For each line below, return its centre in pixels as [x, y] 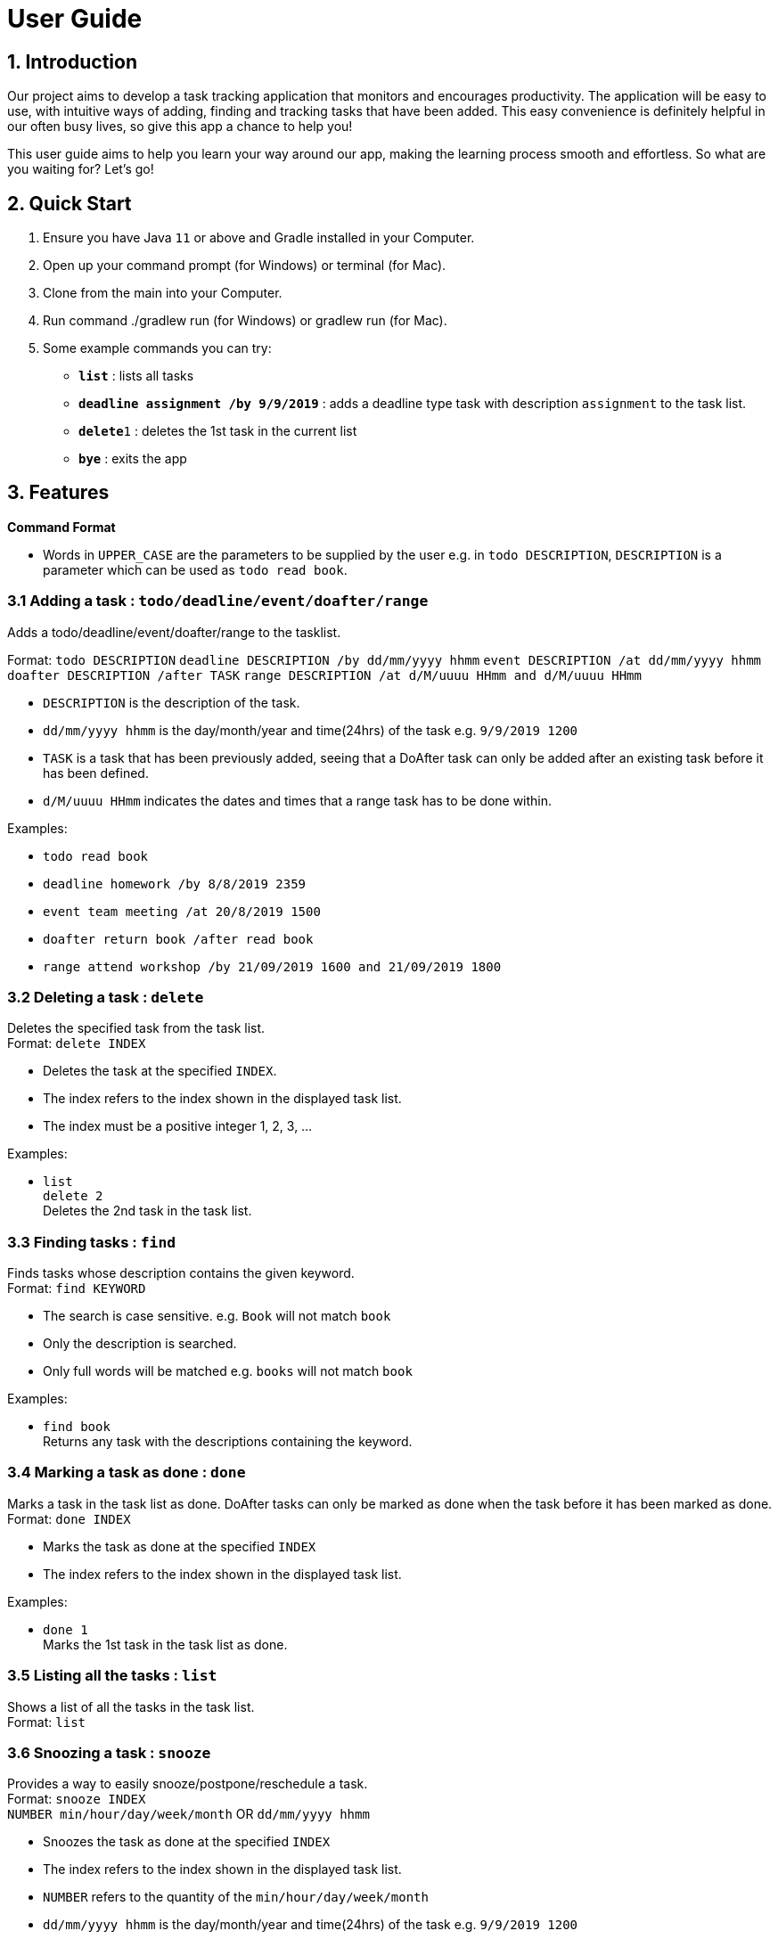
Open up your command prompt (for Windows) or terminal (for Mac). [245, 266]
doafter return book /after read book [178, 939]
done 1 [66, 1629]
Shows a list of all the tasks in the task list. [131, 1706]
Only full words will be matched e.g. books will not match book [228, 1371]
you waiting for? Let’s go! [81, 169]
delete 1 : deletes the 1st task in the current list [218, 431]
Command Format [61, 527]
